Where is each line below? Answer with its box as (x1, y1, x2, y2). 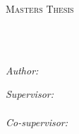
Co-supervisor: (6, 114, 68, 129)
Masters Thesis (6, 1, 74, 16)
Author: (6, 62, 39, 77)
